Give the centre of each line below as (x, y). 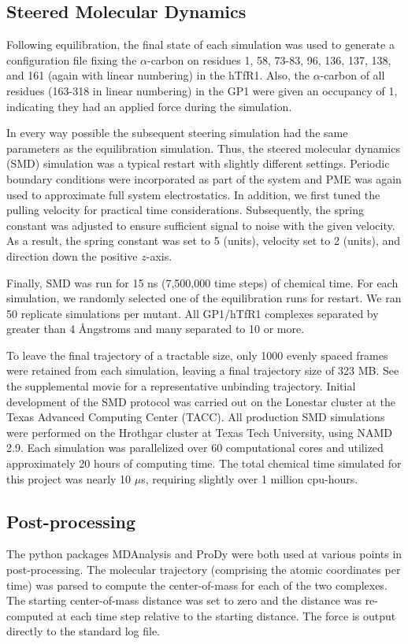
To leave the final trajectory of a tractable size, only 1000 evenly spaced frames (197, 355)
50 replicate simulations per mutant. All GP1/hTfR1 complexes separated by (193, 313)
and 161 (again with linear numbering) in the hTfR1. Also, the (158, 75)
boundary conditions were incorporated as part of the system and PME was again (204, 178)
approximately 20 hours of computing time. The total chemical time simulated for (204, 463)
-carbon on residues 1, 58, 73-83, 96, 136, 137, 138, (269, 59)
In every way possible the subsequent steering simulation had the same (177, 133)
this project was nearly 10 (69, 478)
